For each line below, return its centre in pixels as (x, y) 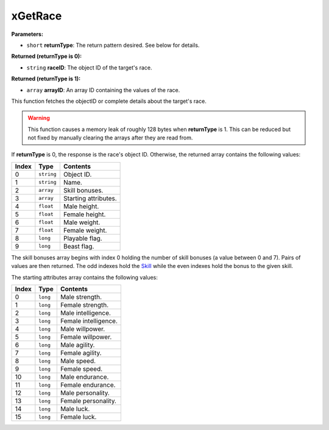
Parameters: (27, 34)
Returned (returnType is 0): (47, 56)
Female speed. (81, 369)
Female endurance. (88, 385)
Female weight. (85, 230)
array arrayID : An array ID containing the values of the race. (103, 90)
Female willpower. (86, 337)
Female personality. (88, 401)
